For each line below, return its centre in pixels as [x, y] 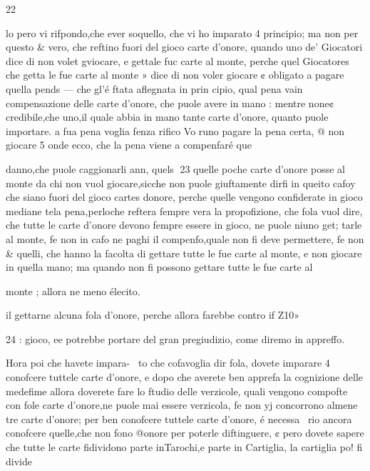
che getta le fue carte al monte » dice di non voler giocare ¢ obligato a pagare [175, 75]
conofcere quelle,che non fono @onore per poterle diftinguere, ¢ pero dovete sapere [185, 433]
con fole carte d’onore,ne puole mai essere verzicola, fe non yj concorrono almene [182, 405]
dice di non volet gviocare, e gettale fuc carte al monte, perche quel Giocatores [178, 60]
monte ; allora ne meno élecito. [73, 291]
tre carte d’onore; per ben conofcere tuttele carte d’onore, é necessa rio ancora [179, 418]
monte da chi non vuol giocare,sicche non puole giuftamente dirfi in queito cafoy [181, 183]
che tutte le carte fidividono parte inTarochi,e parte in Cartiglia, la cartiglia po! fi [184, 447]
